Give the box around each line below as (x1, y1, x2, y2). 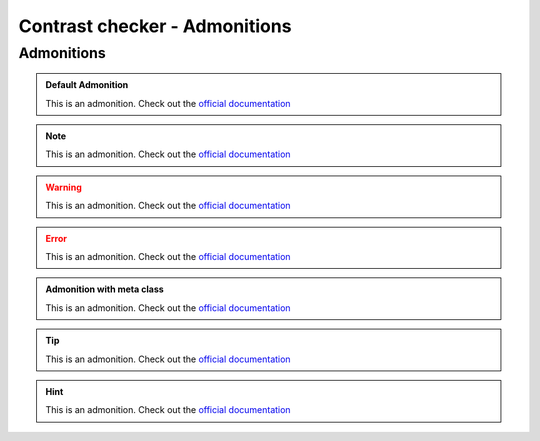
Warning (45, 181, 82, 193)
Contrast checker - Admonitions (18, 15, 292, 37)
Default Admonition (45, 79, 129, 91)
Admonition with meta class (45, 283, 164, 295)
